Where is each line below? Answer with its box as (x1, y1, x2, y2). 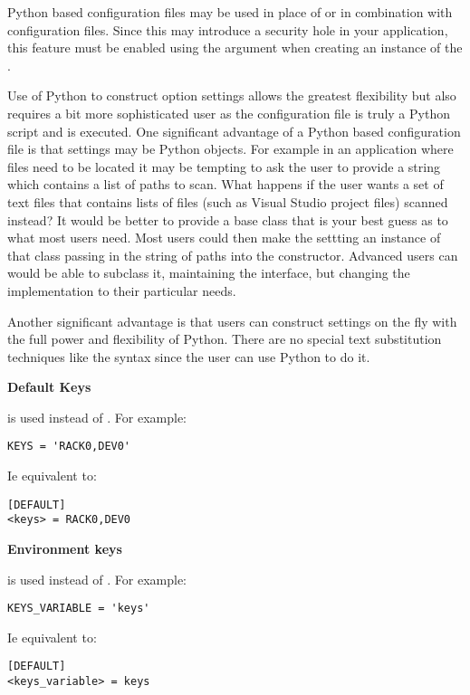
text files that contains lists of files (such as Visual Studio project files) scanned (7, 192, 448, 211)
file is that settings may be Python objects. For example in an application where (7, 139, 454, 158)
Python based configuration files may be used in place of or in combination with (7, 3, 453, 21)
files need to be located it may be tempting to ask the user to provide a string (7, 157, 440, 176)
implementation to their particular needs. (7, 281, 236, 300)
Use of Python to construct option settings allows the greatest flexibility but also (7, 86, 456, 105)
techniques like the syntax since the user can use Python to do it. (7, 347, 370, 366)
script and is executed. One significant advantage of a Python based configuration (7, 121, 461, 140)
